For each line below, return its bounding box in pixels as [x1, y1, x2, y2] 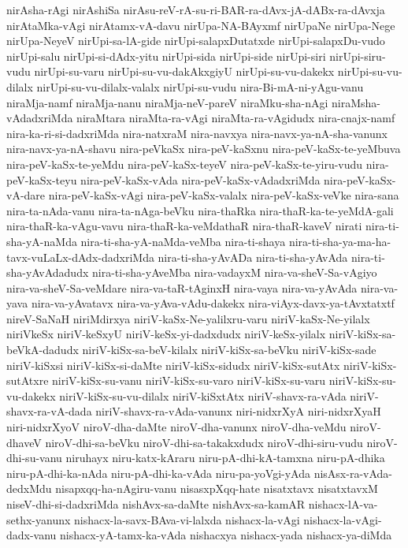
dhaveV [6, 434, 42, 450]
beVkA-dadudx [6, 341, 79, 358]
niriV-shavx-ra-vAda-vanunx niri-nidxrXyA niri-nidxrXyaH [95, 403, 381, 419]
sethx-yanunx [6, 511, 71, 527]
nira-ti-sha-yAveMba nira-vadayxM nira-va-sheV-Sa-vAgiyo [91, 264, 377, 281]
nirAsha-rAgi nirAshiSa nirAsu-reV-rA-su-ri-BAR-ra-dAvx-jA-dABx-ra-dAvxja [6, 2, 385, 17]
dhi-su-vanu [6, 449, 62, 466]
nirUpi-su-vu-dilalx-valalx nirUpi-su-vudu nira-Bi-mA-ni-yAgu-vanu [36, 78, 364, 95]
